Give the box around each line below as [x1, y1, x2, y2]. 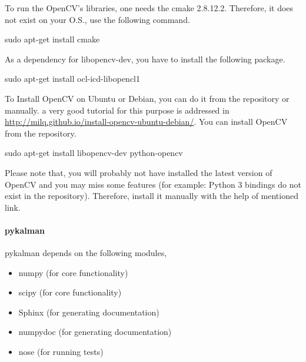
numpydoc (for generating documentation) [18, 326, 172, 338]
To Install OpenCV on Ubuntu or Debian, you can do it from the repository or [5, 92, 290, 104]
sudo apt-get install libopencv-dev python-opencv [5, 147, 183, 159]
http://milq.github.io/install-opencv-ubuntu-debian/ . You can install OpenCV [5, 115, 288, 128]
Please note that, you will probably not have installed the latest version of [5, 166, 272, 178]
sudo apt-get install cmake [5, 33, 100, 45]
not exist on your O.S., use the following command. [5, 13, 190, 25]
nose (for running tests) [18, 346, 104, 358]
